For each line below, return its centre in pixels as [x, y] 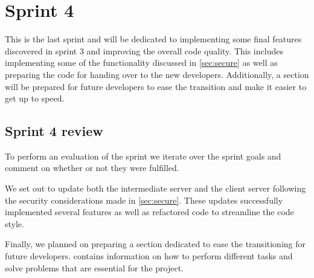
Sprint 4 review [54, 131]
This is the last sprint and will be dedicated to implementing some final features [153, 39]
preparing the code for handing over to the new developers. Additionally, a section [157, 74]
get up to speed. [35, 98]
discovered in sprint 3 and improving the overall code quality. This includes [144, 50]
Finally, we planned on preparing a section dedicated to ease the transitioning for [155, 244]
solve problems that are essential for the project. [95, 267]
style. [14, 223]
